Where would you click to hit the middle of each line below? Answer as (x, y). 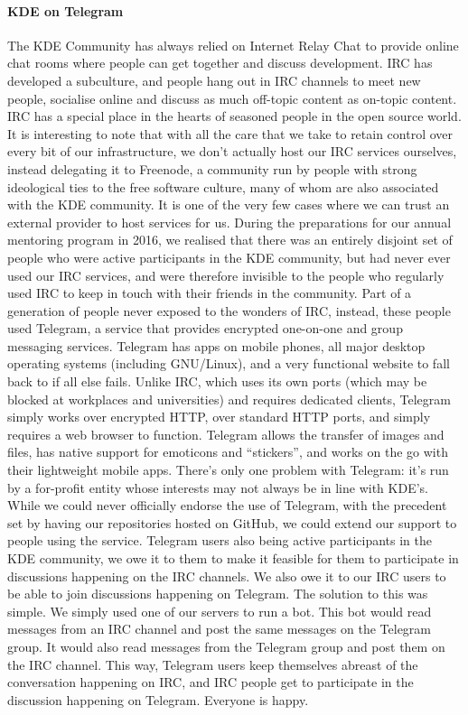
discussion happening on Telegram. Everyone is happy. (158, 699)
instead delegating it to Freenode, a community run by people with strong (212, 168)
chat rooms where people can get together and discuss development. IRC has (220, 63)
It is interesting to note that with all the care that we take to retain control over (230, 133)
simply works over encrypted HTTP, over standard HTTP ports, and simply (219, 417)
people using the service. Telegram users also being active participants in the (220, 540)
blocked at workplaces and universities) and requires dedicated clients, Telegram (229, 399)
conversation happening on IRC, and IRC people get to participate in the (211, 682)
